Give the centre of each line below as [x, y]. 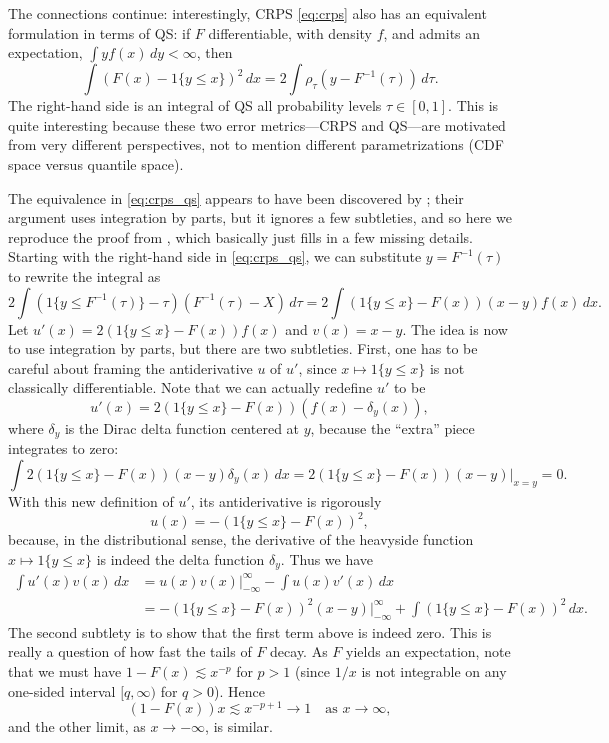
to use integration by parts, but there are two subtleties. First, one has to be [243, 348]
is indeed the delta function [180, 558]
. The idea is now [455, 328]
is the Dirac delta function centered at [182, 427]
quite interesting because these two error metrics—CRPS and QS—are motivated [257, 124]
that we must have [65, 670]
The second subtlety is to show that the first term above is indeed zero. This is [250, 631]
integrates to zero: [63, 448]
